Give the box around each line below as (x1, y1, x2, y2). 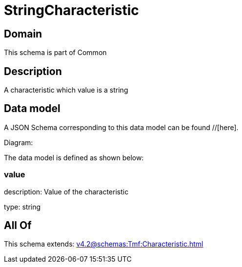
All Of (4, 219, 32, 232)
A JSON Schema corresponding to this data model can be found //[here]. (4, 123, 239, 132)
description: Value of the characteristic (4, 187, 129, 196)
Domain (4, 27, 42, 40)
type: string (4, 202, 41, 211)
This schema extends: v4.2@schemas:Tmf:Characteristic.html (4, 240, 203, 248)
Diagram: (4, 138, 33, 147)
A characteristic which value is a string (4, 86, 128, 95)
